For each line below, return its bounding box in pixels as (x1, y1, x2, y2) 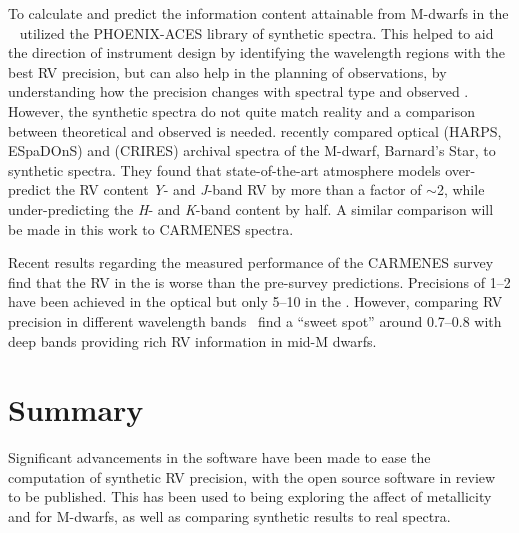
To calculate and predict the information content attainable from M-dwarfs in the (8, 3, 509, 23)
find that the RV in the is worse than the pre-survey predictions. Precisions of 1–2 (8, 271, 511, 292)
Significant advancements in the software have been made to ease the (8, 447, 431, 468)
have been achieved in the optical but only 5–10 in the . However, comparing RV (8, 291, 503, 312)
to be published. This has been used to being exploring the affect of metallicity (8, 486, 492, 507)
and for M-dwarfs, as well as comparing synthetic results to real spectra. (8, 506, 451, 526)
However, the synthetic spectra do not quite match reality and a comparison (8, 100, 476, 121)
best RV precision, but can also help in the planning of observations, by (8, 61, 447, 82)
